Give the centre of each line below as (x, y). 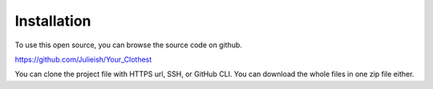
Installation (53, 21)
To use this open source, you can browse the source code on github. (128, 45)
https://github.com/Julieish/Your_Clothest (83, 59)
